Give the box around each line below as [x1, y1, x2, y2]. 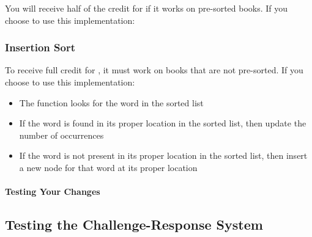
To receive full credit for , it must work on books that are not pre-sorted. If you [5, 64, 303, 76]
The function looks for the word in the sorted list [19, 96, 204, 109]
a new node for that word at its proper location [19, 161, 198, 173]
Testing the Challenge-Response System [5, 215, 263, 234]
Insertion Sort [5, 40, 75, 55]
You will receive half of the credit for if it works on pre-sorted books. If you [5, 2, 288, 14]
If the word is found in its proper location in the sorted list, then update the [19, 117, 306, 129]
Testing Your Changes [5, 185, 100, 198]
